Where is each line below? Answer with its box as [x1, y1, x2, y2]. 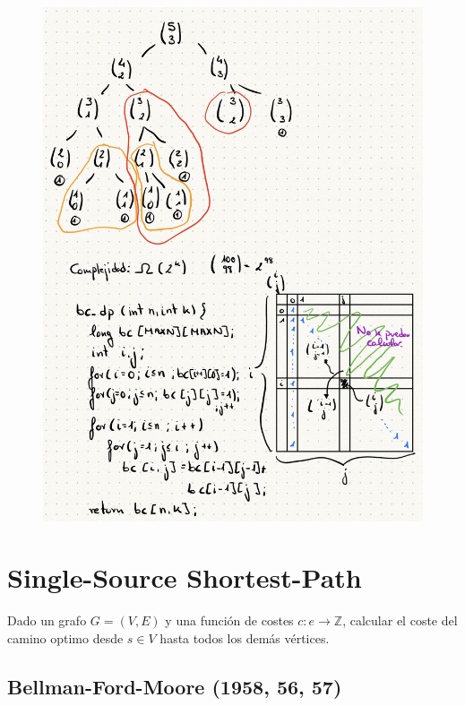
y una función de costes [165, 611, 294, 630]
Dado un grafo [7, 611, 87, 630]
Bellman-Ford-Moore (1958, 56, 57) [7, 672, 342, 700]
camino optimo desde [7, 628, 124, 647]
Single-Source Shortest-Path [7, 559, 362, 596]
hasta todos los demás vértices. [159, 628, 330, 647]
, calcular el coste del [342, 611, 458, 630]
